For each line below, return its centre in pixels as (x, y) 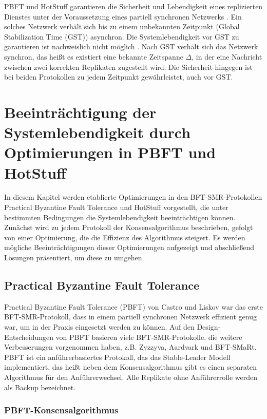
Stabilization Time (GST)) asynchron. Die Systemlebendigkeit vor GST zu (122, 36)
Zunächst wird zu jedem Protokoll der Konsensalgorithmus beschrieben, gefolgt (129, 227)
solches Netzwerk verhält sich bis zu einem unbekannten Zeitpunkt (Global (122, 26)
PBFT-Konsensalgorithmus (61, 410)
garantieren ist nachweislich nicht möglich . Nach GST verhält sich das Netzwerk (131, 46)
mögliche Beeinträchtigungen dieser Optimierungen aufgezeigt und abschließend (129, 247)
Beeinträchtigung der (80, 112)
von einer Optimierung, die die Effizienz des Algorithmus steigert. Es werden (125, 237)
